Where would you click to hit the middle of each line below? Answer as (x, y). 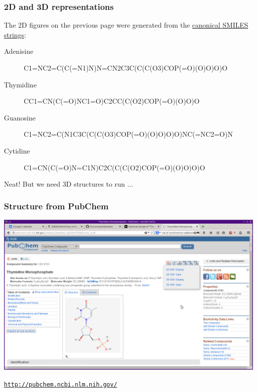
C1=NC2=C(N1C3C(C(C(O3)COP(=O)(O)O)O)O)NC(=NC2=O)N (128, 134)
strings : (15, 34)
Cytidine (17, 150)
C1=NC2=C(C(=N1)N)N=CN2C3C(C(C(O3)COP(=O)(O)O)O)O (126, 68)
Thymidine (21, 84)
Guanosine (20, 117)
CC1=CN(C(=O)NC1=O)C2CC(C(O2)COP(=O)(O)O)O (112, 101)
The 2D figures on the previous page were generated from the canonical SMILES (126, 25)
